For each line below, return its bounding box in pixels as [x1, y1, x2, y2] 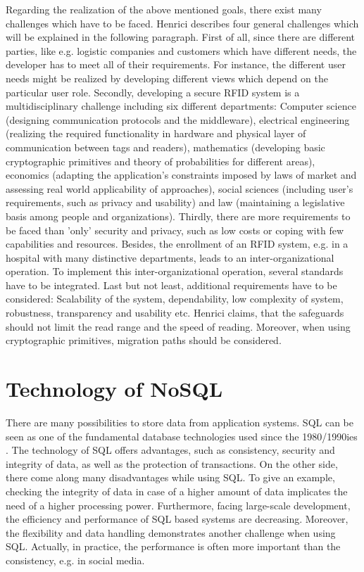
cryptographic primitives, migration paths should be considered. [6, 333, 282, 348]
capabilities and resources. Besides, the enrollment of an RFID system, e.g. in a [6, 236, 349, 251]
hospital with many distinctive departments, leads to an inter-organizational [6, 250, 334, 265]
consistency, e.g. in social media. [6, 552, 145, 567]
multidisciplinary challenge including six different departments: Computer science [6, 98, 356, 113]
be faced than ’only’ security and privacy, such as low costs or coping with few [6, 222, 344, 237]
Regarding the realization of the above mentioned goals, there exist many [6, 2, 322, 16]
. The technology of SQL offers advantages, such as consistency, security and [6, 443, 335, 457]
